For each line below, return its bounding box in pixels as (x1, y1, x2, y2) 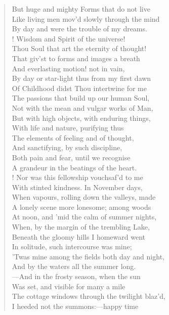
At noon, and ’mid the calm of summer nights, (12, 211, 157, 222)
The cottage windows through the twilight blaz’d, (12, 291, 165, 301)
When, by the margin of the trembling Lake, (12, 221, 150, 232)
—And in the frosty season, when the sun (12, 271, 141, 282)
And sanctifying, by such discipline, (12, 142, 122, 153)
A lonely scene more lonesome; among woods (12, 201, 151, 212)
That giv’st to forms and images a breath (12, 53, 140, 63)
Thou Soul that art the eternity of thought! (12, 43, 147, 54)
